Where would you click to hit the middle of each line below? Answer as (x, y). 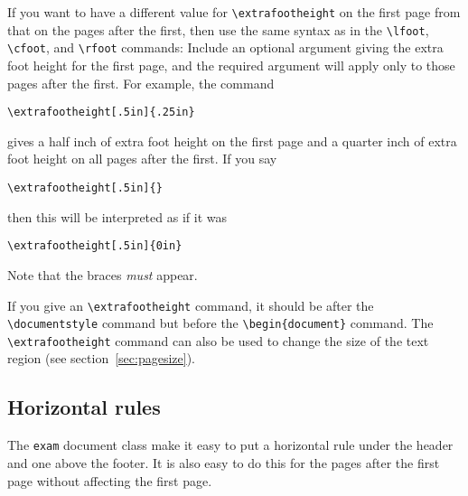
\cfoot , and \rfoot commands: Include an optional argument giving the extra (225, 47)
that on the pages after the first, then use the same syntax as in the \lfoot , (218, 29)
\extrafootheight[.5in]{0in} (95, 246)
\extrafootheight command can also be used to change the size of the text (218, 340)
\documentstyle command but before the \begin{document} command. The (220, 323)
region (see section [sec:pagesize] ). (101, 358)
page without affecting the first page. (110, 480)
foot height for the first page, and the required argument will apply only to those (231, 65)
